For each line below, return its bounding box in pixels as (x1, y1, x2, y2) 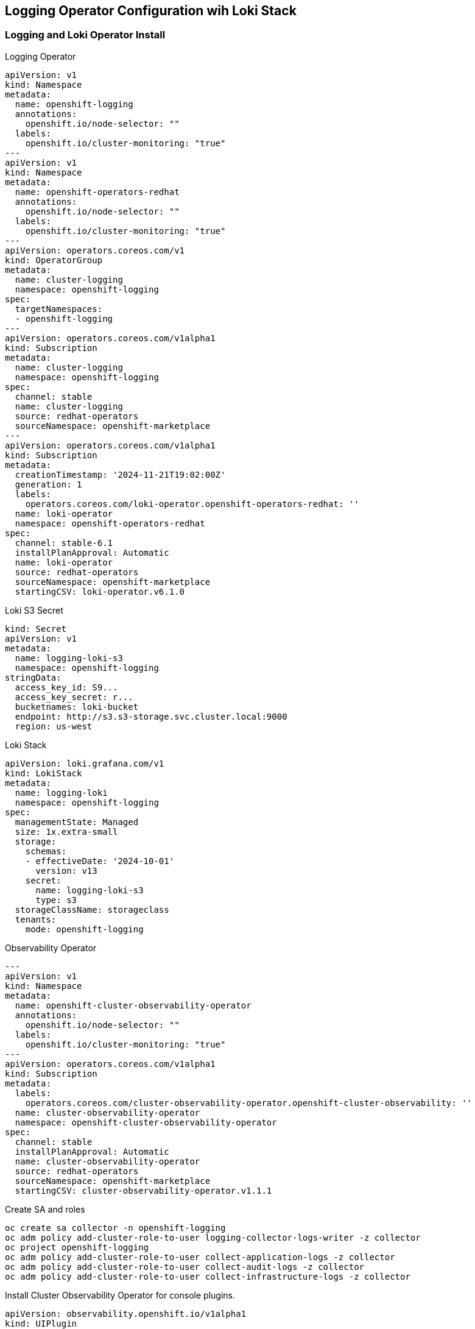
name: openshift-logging (15, 99, 133, 109)
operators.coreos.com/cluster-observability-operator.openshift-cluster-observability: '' (25, 1097, 473, 1108)
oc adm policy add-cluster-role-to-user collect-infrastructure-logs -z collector (5, 1271, 410, 1281)
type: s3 (35, 895, 77, 905)
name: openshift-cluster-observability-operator (15, 1000, 252, 1010)
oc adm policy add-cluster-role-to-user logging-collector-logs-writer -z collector (5, 1232, 421, 1242)
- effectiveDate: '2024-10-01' (25, 856, 175, 866)
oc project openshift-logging (5, 1242, 149, 1252)
